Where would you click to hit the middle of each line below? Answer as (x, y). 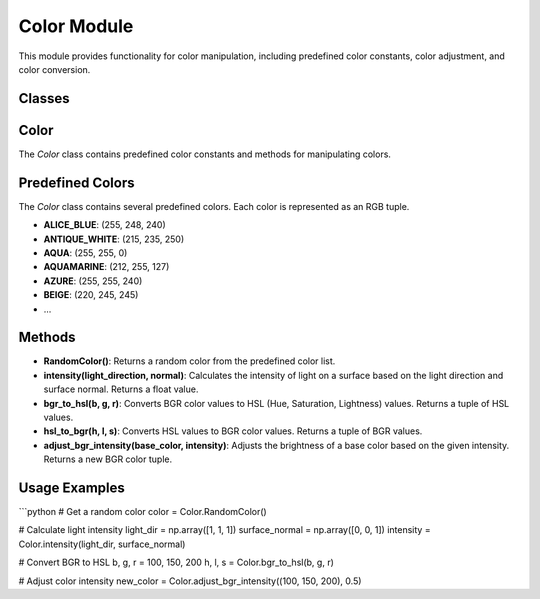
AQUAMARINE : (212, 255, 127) (106, 267)
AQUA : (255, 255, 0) (85, 252)
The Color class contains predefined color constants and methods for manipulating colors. (205, 154)
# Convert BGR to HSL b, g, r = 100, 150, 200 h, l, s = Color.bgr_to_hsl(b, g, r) (176, 562)
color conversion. (54, 69)
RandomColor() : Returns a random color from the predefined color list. (189, 361)
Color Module (76, 26)
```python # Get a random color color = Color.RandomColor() (142, 512)
